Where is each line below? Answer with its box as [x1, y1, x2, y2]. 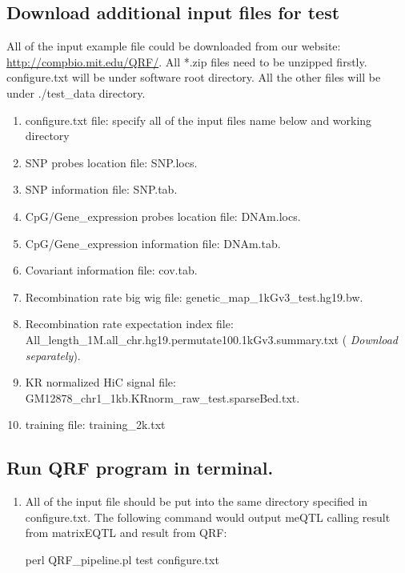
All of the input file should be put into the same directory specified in [25, 493, 368, 510]
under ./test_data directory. [6, 84, 146, 101]
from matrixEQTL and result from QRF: [25, 524, 227, 541]
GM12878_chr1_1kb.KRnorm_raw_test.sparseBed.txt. [25, 389, 300, 406]
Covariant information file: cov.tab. [25, 262, 198, 278]
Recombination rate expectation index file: [25, 315, 234, 332]
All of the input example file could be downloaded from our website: [6, 38, 341, 54]
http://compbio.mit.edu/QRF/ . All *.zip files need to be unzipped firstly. [6, 53, 367, 70]
